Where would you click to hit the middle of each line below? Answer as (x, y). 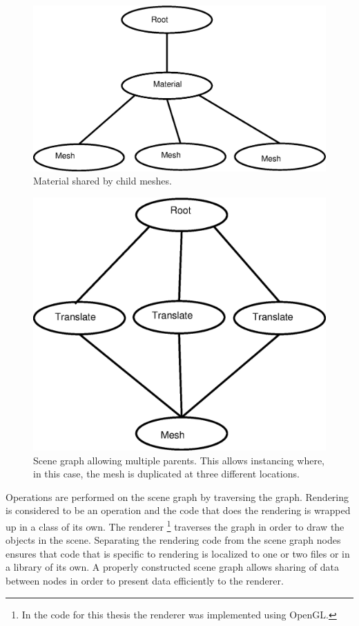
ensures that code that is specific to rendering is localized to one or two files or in (178, 553)
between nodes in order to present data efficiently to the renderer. (145, 580)
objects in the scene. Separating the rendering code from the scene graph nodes (173, 540)
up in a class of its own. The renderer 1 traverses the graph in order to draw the (175, 525)
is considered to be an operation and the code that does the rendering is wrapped (178, 510)
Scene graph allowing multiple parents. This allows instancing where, (179, 460)
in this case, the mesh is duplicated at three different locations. (166, 474)
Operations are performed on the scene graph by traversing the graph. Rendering (177, 496)
